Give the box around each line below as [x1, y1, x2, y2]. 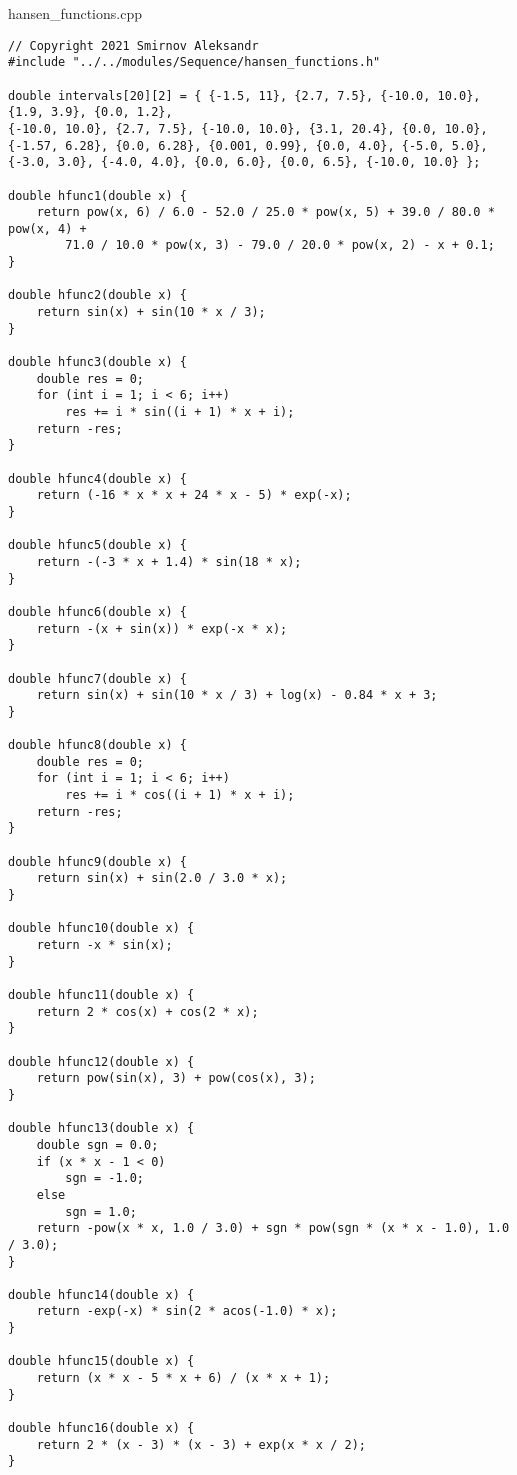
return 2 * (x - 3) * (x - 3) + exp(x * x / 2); [36, 1437, 366, 1452]
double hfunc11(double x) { [8, 988, 195, 1002]
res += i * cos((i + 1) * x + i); [65, 788, 295, 803]
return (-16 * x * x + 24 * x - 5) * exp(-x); [36, 488, 352, 503]
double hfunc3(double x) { [8, 355, 187, 370]
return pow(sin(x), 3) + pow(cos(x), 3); [36, 1071, 316, 1086]
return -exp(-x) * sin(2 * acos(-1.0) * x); [36, 1304, 338, 1319]
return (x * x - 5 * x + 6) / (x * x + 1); [36, 1371, 331, 1386]
